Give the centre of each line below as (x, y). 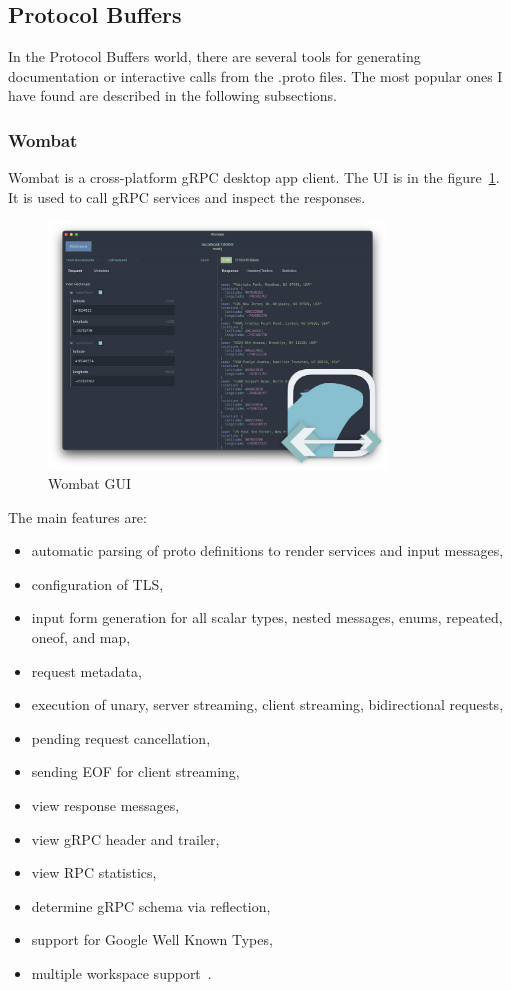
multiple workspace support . (121, 972)
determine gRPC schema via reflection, (151, 905)
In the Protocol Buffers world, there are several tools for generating (214, 56)
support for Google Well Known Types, (152, 939)
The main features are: (77, 516)
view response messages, (105, 805)
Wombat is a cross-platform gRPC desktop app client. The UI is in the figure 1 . (254, 177)
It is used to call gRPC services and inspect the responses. (187, 196)
